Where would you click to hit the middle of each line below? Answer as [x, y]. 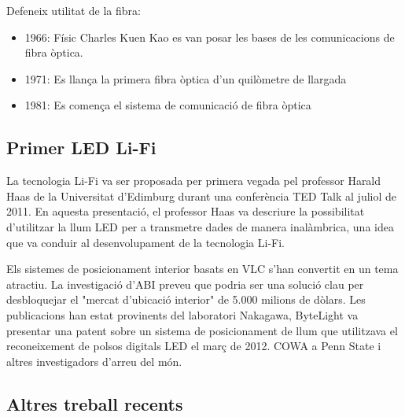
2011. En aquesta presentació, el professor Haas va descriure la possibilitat [186, 211]
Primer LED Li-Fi [81, 148]
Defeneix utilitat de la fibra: [74, 10]
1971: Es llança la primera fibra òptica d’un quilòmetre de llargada [186, 78]
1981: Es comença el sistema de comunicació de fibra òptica [168, 105]
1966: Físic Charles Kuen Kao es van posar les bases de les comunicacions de [210, 37]
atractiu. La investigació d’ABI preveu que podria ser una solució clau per [185, 284]
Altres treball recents [95, 403]
